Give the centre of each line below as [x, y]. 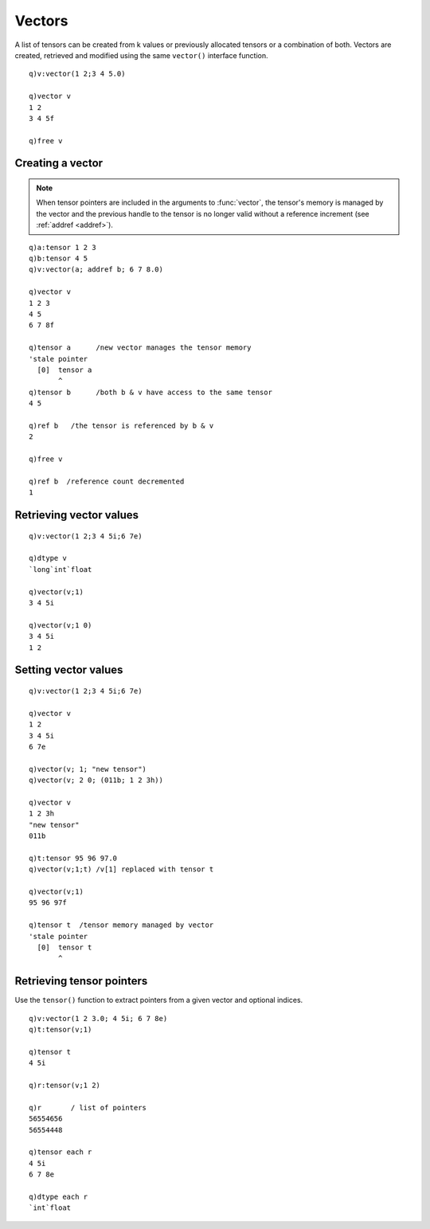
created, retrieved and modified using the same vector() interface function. [141, 55]
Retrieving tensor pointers [81, 981]
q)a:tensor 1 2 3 [63, 247]
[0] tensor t [64, 947]
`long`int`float [61, 569]
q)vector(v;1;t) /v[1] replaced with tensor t [121, 869]
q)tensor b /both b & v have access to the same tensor [150, 392]
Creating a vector [59, 163]
